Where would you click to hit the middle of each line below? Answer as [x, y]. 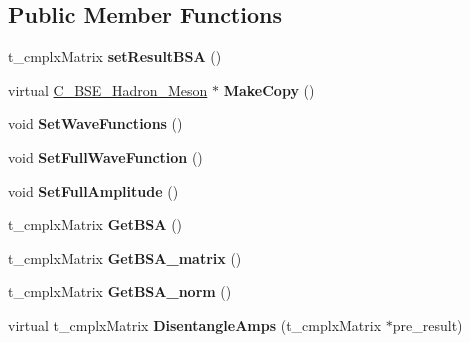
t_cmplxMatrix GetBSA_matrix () [125, 257]
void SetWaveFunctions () [95, 123]
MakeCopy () [269, 89]
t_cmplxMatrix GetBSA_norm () [120, 291]
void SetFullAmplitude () [93, 190]
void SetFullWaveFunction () [105, 156]
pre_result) [427, 324]
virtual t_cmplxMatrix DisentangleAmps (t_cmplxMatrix [195, 324]
